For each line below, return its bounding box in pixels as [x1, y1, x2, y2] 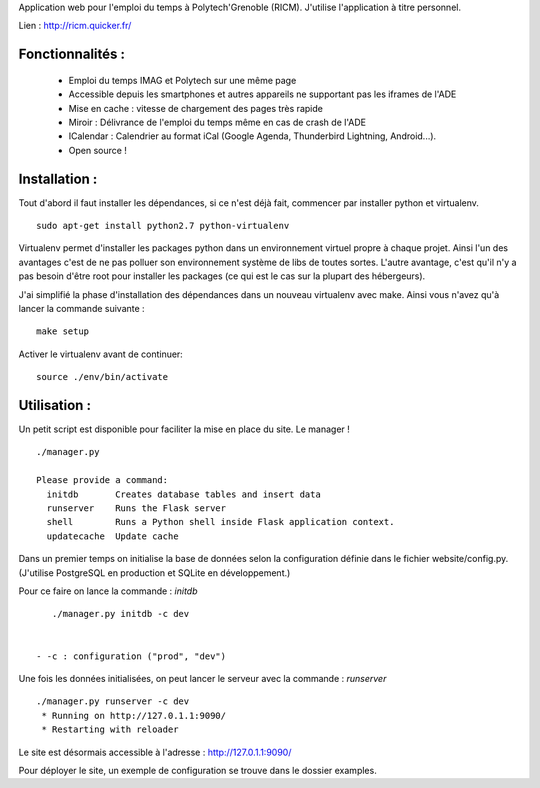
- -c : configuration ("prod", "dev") [36, 650, 227, 662]
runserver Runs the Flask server [46, 503, 227, 514]
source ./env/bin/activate [36, 371, 169, 383]
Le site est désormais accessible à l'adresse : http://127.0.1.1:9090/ [18, 746, 292, 758]
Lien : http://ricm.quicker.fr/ [18, 20, 132, 32]
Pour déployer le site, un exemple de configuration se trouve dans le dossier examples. [18, 764, 377, 776]
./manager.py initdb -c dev [51, 608, 190, 620]
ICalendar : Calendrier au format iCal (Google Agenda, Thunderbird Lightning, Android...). [68, 130, 437, 142]
